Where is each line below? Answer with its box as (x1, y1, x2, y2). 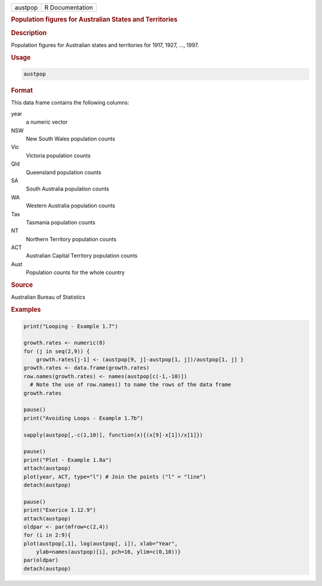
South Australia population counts (26, 185, 110, 192)
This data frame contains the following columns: (11, 99, 129, 106)
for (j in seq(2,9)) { (23, 348, 90, 355)
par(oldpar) (23, 557, 59, 564)
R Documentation (44, 4, 94, 11)
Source (11, 281, 33, 289)
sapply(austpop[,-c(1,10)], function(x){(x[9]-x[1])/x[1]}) (23, 431, 203, 438)
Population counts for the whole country (26, 269, 125, 276)
